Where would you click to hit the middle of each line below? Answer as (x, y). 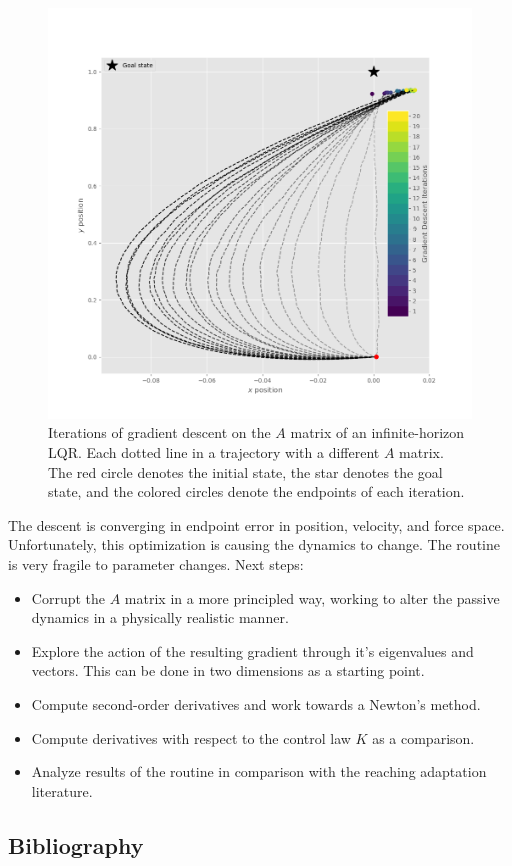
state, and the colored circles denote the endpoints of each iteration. (256, 491)
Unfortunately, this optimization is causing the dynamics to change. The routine (254, 544)
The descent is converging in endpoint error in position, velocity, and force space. (256, 524)
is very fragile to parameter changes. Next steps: (156, 564)
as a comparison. (423, 737)
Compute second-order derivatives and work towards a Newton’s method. (256, 703)
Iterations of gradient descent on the (159, 432)
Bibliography (76, 844)
